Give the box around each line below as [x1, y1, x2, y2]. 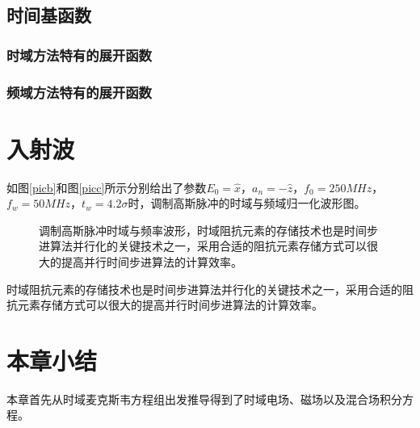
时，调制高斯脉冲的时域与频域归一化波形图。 [128, 195, 366, 212]
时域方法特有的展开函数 [6, 44, 152, 65]
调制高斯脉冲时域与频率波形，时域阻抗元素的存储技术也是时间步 [39, 221, 378, 238]
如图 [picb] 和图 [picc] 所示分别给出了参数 [6, 178, 207, 195]
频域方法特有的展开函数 [6, 82, 152, 102]
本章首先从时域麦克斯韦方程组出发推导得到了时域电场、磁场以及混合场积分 [6, 390, 402, 407]
